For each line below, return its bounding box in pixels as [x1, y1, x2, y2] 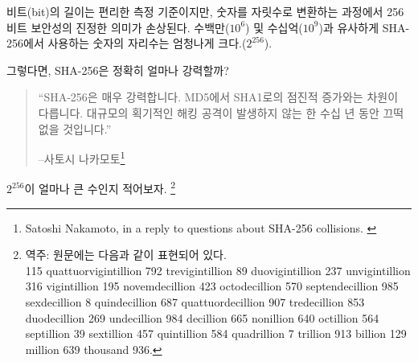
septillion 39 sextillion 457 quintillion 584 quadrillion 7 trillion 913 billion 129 [25, 325, 407, 342]
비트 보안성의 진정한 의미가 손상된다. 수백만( [6, 19, 230, 35]
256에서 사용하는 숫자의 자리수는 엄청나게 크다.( [6, 35, 247, 51]
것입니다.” [63, 120, 112, 137]
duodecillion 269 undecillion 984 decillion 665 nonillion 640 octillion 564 [25, 309, 379, 326]
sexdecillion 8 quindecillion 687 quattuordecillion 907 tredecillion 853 [25, 294, 365, 311]
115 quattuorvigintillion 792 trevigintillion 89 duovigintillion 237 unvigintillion [25, 261, 411, 278]
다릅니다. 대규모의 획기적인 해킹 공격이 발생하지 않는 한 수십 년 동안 [38, 104, 379, 121]
